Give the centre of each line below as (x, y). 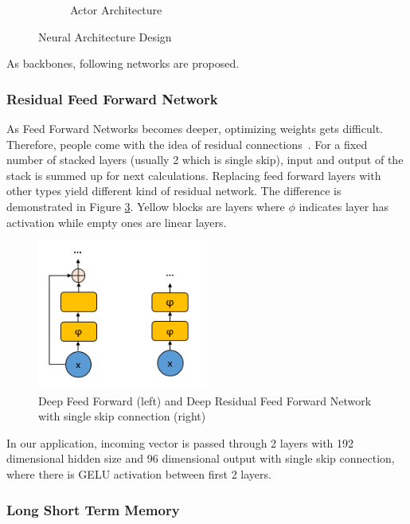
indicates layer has (344, 206)
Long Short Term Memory (93, 509)
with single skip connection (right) (122, 416)
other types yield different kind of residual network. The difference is (174, 191)
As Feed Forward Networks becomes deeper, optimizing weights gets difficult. (195, 128)
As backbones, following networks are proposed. (123, 63)
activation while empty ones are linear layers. (117, 222)
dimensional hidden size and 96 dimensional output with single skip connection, (201, 458)
